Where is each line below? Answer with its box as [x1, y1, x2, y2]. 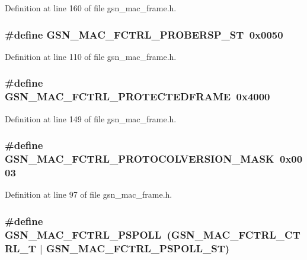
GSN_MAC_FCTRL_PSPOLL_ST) [46, 240, 230, 255]
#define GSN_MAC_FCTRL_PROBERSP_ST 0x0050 [5, 27, 283, 42]
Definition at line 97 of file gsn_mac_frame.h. [5, 188, 172, 201]
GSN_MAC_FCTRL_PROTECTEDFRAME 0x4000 [5, 89, 270, 104]
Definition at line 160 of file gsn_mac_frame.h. [5, 2, 177, 14]
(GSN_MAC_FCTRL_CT [167, 227, 300, 242]
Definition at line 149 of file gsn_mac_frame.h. [5, 112, 177, 125]
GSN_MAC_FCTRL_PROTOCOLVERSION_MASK [5, 151, 274, 166]
